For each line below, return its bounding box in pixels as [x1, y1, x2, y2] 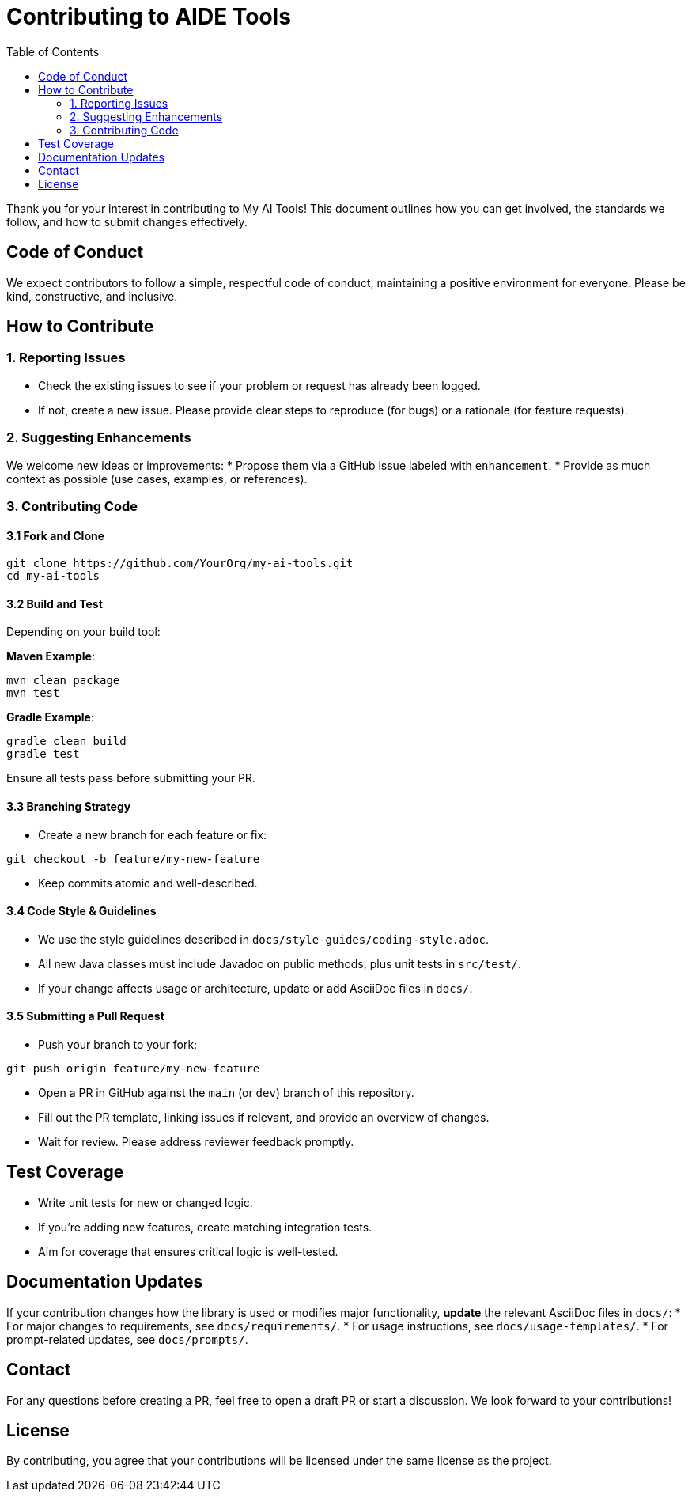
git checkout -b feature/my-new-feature [6, 852, 260, 865]
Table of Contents [6, 44, 100, 59]
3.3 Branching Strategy [6, 799, 131, 813]
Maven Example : [6, 649, 95, 664]
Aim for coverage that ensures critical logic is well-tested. [38, 1244, 338, 1258]
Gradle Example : [6, 710, 94, 724]
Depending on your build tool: [6, 625, 161, 639]
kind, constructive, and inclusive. [6, 289, 178, 303]
